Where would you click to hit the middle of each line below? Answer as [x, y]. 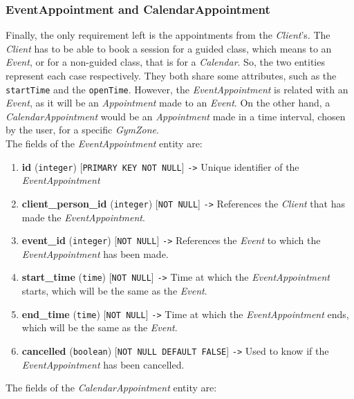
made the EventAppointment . [83, 217]
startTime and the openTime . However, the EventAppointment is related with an [177, 89]
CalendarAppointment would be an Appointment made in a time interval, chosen [176, 116]
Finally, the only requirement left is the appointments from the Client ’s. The [168, 35]
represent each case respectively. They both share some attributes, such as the [171, 75]
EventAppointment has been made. [95, 253]
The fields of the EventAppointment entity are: [104, 143]
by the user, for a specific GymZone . [82, 130]
